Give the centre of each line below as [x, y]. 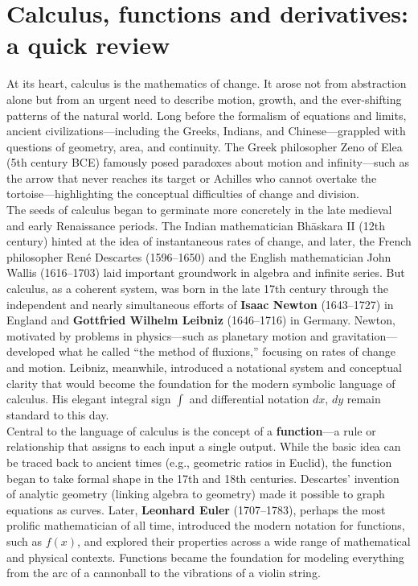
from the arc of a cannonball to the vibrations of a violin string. [164, 573]
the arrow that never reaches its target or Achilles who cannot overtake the [192, 177]
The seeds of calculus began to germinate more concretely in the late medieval [199, 210]
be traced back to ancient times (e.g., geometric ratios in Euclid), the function [199, 462]
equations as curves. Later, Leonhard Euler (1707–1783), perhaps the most [196, 509]
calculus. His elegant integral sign [89, 399]
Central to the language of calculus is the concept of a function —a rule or [191, 430]
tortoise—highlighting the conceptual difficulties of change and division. [183, 194]
